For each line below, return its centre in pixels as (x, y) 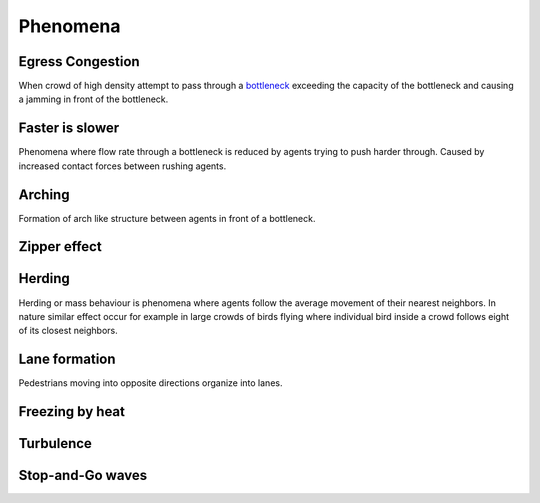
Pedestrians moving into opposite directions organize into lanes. (150, 383)
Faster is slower (69, 128)
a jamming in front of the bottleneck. (93, 99)
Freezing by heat (71, 411)
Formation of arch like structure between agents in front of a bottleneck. (167, 218)
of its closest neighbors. (68, 331)
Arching (44, 194)
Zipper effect (60, 246)
